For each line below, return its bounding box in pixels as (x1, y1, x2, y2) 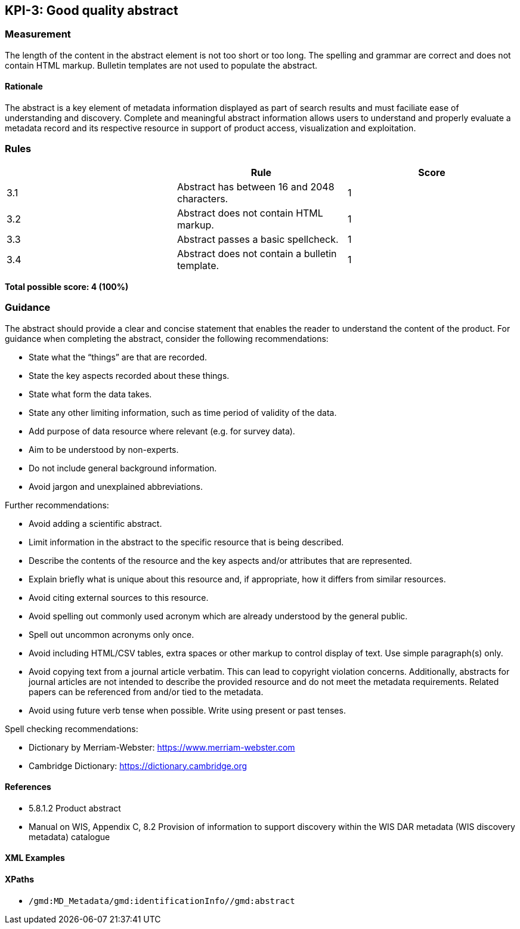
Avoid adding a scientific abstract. (29, 518, 162, 529)
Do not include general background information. (29, 462, 217, 473)
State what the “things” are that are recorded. (29, 351, 208, 362)
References (5, 782, 51, 792)
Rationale (5, 81, 43, 92)
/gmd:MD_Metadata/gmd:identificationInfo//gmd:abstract (29, 896, 295, 906)
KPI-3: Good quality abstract (5, 3, 178, 18)
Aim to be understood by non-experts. (29, 444, 179, 455)
